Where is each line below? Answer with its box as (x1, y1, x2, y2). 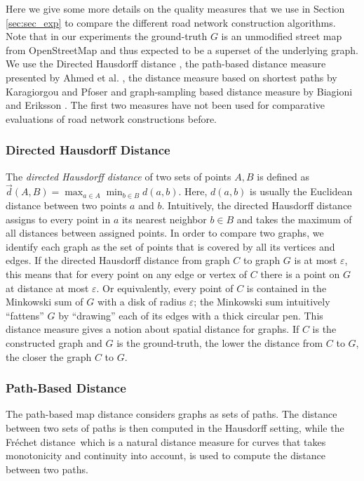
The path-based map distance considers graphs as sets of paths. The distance (6, 407, 337, 421)
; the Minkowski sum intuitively (194, 294, 330, 309)
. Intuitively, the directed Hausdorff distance (161, 197, 352, 212)
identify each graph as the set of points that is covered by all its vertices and (6, 239, 335, 253)
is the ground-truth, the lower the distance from (116, 335, 323, 350)
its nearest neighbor (121, 211, 207, 226)
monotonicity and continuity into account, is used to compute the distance (6, 448, 326, 463)
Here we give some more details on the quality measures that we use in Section (6, 1, 345, 15)
